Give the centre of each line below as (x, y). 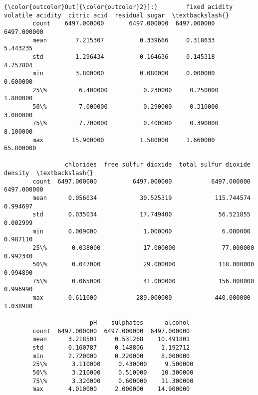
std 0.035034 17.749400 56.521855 (141, 215)
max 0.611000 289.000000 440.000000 (141, 297)
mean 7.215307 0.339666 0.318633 (124, 40)
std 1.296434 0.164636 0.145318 (124, 57)
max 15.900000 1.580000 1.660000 (124, 140)
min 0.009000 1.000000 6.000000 (141, 231)
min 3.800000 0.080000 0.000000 (124, 74)
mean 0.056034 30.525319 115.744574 (141, 198)
